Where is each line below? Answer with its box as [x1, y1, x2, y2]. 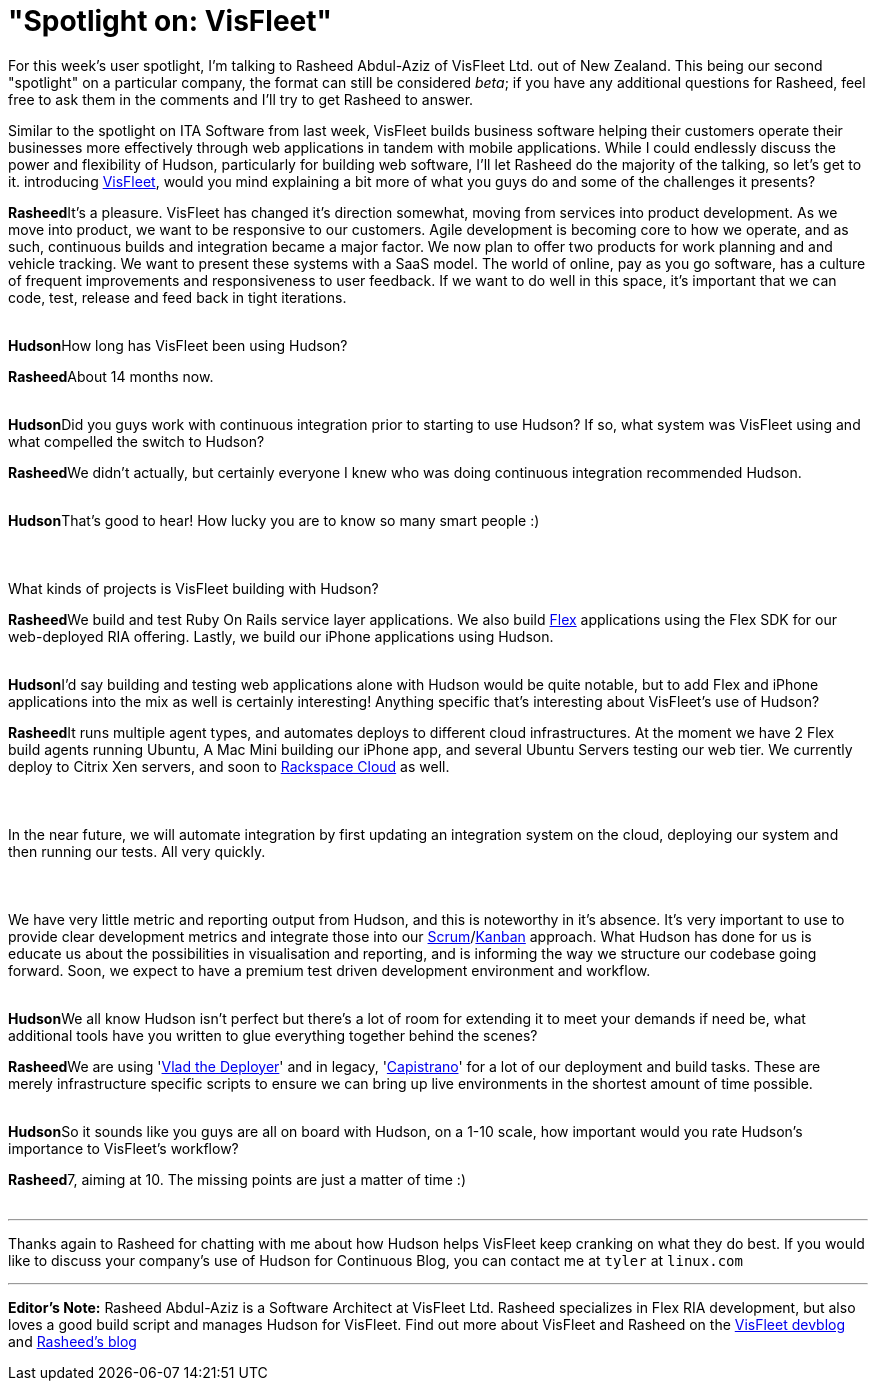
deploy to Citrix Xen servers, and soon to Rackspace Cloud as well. [8, 757, 450, 775]
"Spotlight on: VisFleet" [8, 4, 332, 38]
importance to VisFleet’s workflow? [8, 1139, 239, 1157]
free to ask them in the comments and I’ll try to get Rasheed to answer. [8, 90, 474, 108]
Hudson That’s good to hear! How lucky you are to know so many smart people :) [8, 511, 540, 529]
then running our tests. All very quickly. [8, 842, 266, 860]
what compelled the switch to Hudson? [8, 432, 265, 450]
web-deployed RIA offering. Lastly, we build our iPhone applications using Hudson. [8, 627, 554, 645]
